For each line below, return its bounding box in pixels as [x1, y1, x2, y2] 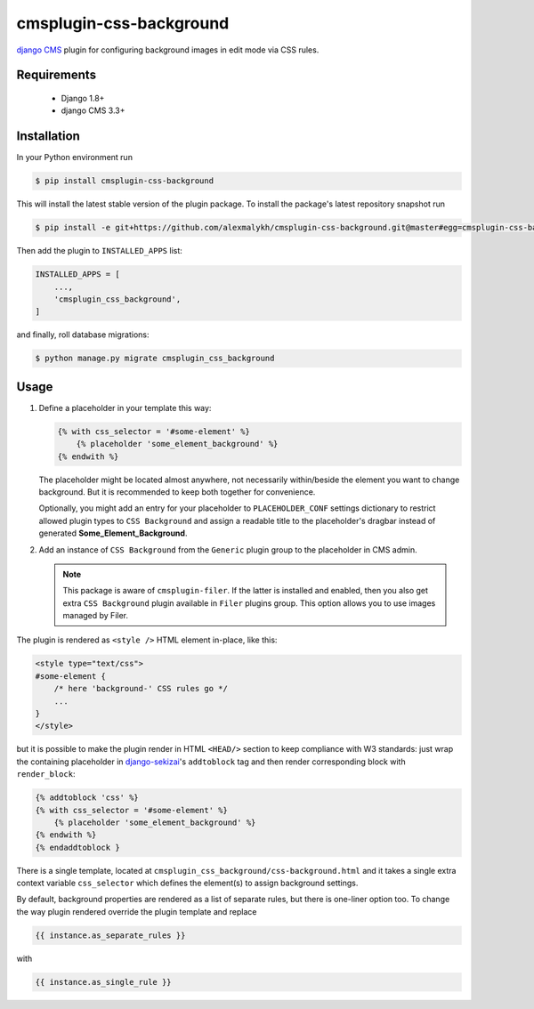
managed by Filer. [62, 610, 129, 621]
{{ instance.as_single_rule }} [35, 977, 173, 987]
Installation [16, 129, 80, 144]
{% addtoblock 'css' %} [35, 793, 140, 803]
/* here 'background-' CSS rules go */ [53, 683, 229, 694]
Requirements [16, 68, 97, 83]
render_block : [16, 769, 76, 779]
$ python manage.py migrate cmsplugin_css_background [35, 353, 275, 364]
